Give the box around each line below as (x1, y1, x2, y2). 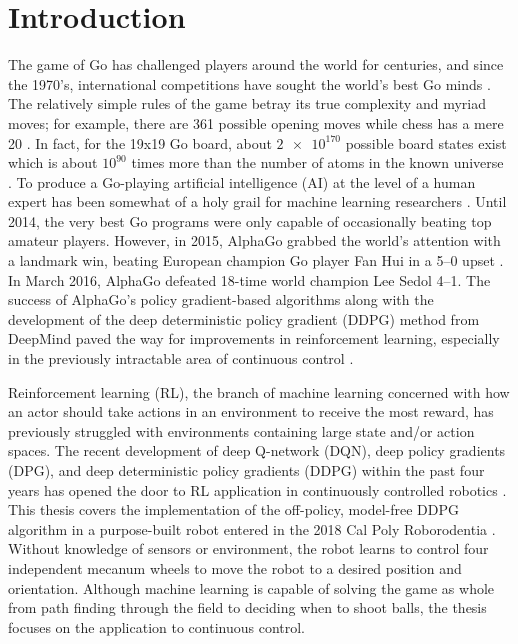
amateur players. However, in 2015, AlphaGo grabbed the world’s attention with (8, 230, 501, 251)
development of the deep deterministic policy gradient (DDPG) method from (8, 308, 480, 329)
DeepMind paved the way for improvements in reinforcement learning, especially (8, 328, 500, 349)
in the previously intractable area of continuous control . (8, 348, 354, 369)
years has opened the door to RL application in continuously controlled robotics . (8, 479, 507, 500)
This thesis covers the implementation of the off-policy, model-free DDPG (8, 499, 459, 520)
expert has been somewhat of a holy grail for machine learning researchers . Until (8, 191, 507, 212)
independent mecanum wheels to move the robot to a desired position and (8, 557, 462, 578)
